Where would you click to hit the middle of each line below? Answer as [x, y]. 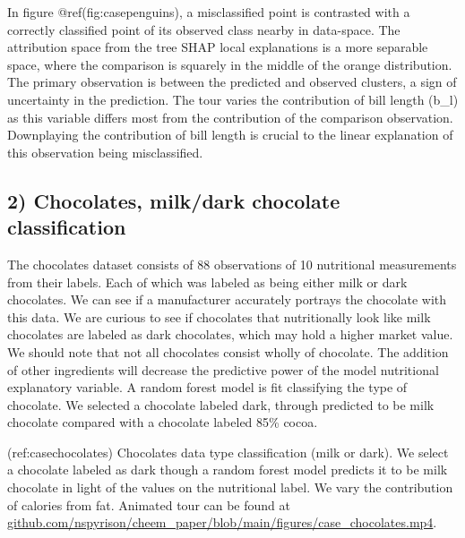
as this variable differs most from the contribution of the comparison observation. [230, 117]
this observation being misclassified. [105, 152]
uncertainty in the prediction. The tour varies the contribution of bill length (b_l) [233, 99]
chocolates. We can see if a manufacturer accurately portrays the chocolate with [227, 299]
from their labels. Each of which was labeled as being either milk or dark [207, 282]
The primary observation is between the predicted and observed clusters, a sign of [232, 82]
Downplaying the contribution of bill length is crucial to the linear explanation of [230, 135]
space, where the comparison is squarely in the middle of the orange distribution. [230, 64]
